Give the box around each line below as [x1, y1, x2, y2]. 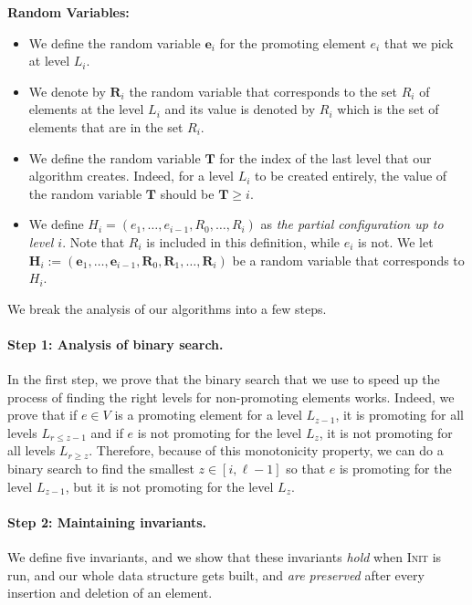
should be [160, 183, 215, 203]
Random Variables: [7, 3, 130, 21]
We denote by [28, 81, 106, 100]
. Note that [62, 232, 125, 251]
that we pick [383, 33, 454, 52]
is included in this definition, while [146, 232, 341, 251]
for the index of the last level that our [219, 148, 432, 167]
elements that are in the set [28, 117, 184, 136]
